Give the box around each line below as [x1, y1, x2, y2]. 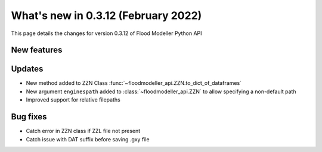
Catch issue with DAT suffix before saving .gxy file [26, 135, 150, 142]
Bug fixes [11, 112, 47, 122]
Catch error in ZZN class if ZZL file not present [26, 128, 141, 135]
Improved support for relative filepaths [26, 96, 120, 103]
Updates [11, 64, 44, 74]
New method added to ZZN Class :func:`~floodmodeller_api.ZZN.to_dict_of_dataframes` [26, 80, 241, 87]
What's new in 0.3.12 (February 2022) [11, 9, 202, 22]
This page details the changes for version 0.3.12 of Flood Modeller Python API [11, 30, 202, 37]
